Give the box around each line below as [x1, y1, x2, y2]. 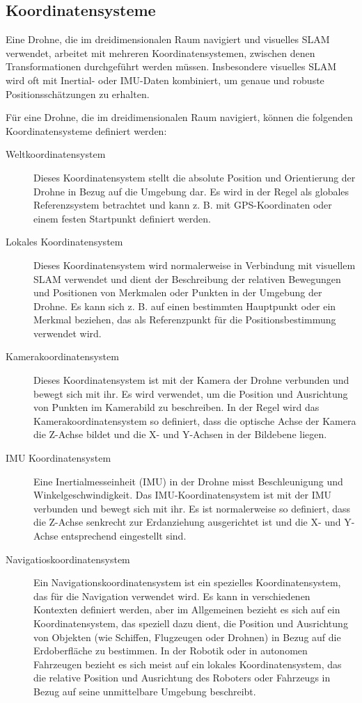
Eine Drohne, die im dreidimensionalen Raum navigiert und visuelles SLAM [6, 32, 330, 47]
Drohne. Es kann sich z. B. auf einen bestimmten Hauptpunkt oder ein [33, 298, 336, 313]
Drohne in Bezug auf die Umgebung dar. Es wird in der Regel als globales [33, 184, 349, 198]
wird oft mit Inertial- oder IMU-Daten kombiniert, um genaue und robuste [6, 72, 324, 87]
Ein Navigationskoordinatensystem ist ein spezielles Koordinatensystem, [33, 575, 341, 590]
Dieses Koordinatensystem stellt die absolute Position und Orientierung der [33, 170, 356, 184]
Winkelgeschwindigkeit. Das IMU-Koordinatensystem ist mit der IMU [33, 487, 332, 502]
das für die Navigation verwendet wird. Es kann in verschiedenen [33, 588, 310, 603]
